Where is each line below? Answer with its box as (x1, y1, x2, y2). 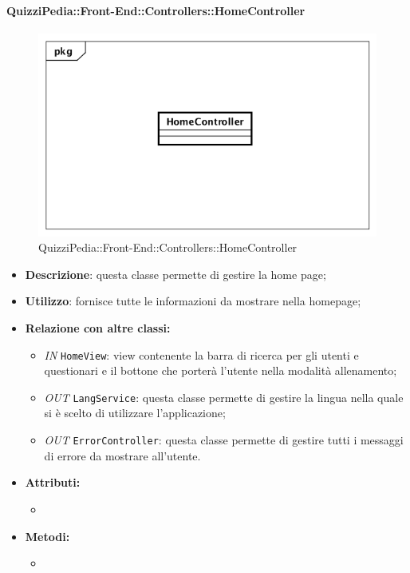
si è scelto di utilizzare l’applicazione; (44, 404, 226, 421)
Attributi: (25, 474, 81, 491)
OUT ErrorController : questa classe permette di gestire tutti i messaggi (44, 432, 404, 448)
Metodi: (25, 527, 70, 544)
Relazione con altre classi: (25, 319, 171, 336)
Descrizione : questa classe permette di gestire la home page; (25, 265, 326, 282)
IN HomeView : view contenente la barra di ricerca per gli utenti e (44, 346, 359, 363)
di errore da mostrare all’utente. (44, 447, 201, 464)
